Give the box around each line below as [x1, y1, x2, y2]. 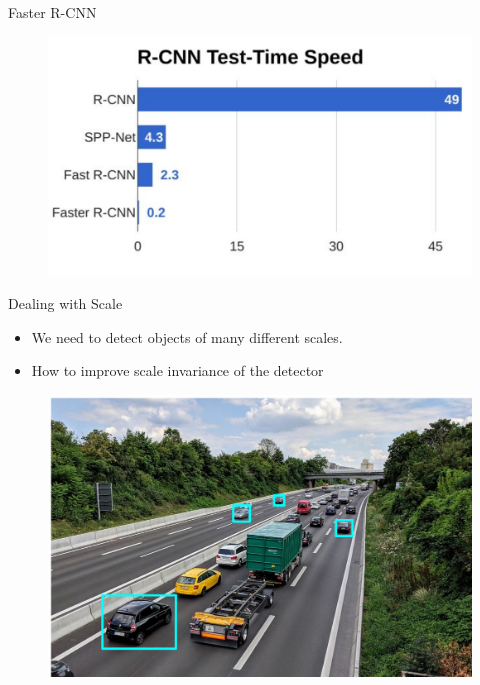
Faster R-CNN [8, 2, 97, 22]
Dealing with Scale [8, 293, 123, 314]
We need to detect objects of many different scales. [31, 326, 343, 347]
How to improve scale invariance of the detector [31, 360, 324, 381]
